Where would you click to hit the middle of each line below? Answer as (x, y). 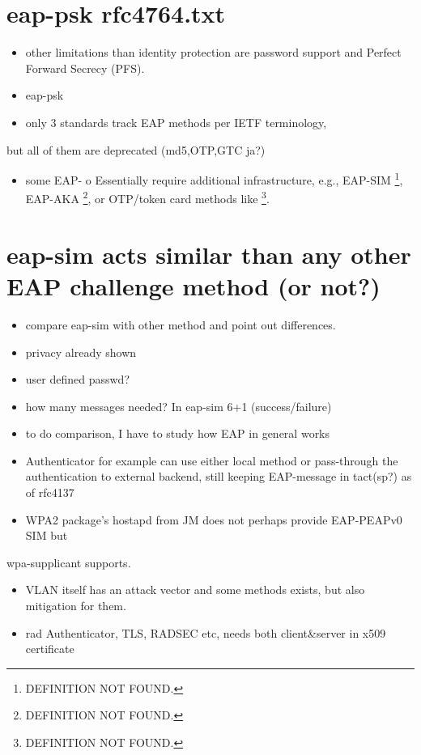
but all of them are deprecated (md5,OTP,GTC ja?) (136, 149)
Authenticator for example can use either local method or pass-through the (212, 460)
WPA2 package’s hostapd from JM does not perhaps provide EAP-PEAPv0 (214, 519)
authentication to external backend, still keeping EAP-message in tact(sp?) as (219, 476)
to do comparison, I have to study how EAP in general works (178, 433)
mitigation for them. (76, 606)
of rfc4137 (50, 492)
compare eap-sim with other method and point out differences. (181, 324)
